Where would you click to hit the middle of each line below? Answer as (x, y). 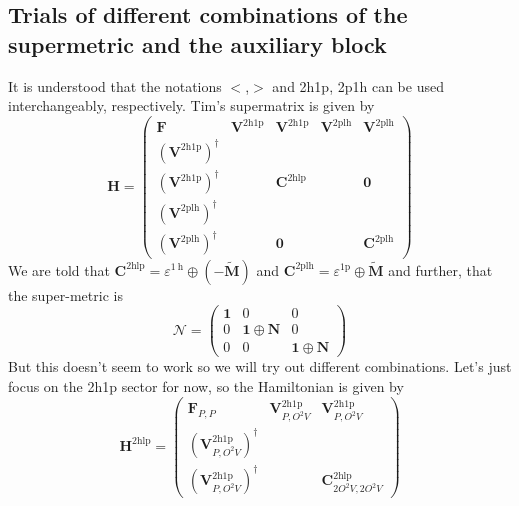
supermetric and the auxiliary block (197, 43)
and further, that (440, 269)
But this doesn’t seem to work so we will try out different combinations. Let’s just (260, 366)
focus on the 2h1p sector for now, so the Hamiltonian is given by (206, 385)
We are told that (59, 269)
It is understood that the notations (115, 85)
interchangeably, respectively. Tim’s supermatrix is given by (191, 105)
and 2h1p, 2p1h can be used (358, 85)
